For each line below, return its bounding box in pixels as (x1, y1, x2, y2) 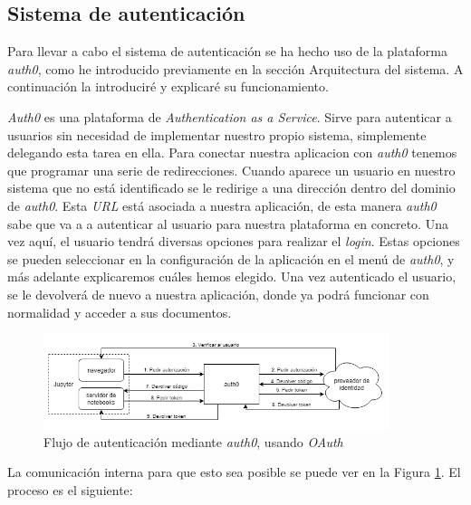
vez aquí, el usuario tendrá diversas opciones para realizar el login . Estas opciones (7, 232, 460, 251)
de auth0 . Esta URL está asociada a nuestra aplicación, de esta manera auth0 (7, 195, 437, 214)
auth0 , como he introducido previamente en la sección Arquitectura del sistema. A (7, 59, 464, 78)
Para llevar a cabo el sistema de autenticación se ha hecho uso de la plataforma (7, 42, 447, 61)
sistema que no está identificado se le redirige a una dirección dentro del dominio (7, 178, 456, 197)
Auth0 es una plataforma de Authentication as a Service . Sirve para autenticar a (7, 107, 452, 126)
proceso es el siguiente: (7, 480, 133, 499)
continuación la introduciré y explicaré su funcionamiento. (7, 77, 329, 96)
